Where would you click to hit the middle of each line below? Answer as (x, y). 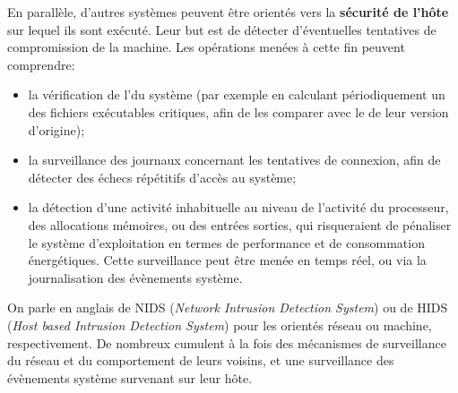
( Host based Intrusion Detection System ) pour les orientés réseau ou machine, (220, 325)
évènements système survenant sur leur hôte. (130, 377)
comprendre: (41, 64)
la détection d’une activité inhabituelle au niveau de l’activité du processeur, (238, 207)
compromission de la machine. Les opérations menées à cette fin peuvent (206, 47)
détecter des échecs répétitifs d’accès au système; (162, 177)
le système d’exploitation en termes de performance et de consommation (226, 242)
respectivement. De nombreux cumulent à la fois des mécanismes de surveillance (227, 342)
